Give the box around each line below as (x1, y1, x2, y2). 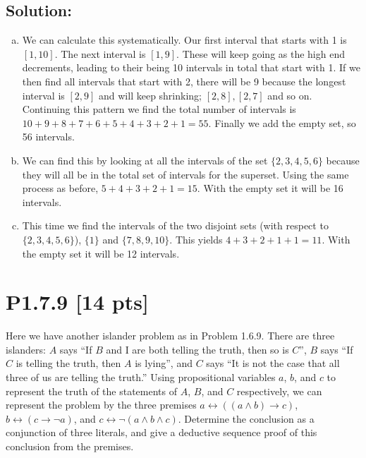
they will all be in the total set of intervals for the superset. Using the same (22, 167, 349, 181)
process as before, (22, 181, 99, 195)
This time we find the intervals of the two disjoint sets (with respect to (22, 218, 329, 233)
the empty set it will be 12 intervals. (22, 246, 180, 260)
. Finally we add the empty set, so (208, 115, 356, 130)
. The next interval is (54, 46, 146, 61)
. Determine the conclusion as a (178, 411, 315, 426)
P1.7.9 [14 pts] (6, 287, 149, 316)
